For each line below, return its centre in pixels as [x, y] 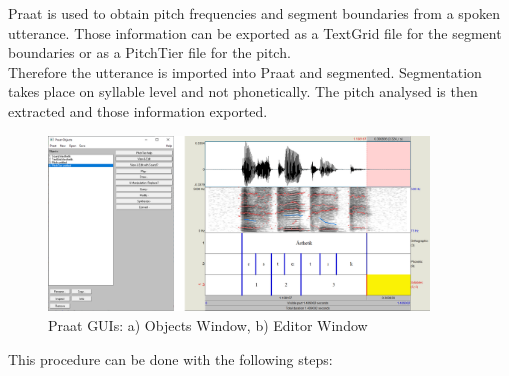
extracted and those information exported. [138, 110]
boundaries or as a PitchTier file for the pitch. [149, 52]
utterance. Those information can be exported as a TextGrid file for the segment [255, 32]
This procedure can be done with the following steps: [170, 358]
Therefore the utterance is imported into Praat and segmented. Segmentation [245, 71]
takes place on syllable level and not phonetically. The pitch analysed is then [243, 91]
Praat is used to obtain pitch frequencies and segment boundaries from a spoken [254, 13]
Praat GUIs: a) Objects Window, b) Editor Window [208, 325]
